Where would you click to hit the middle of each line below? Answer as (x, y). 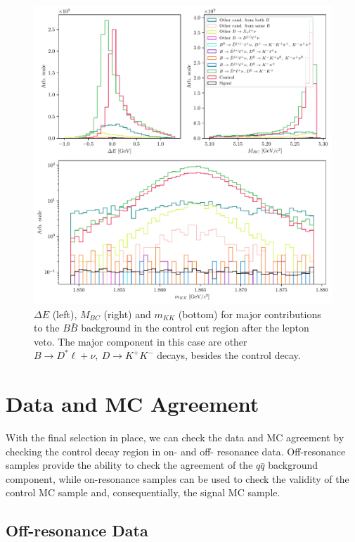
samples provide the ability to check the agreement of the (129, 465)
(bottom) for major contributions (250, 314)
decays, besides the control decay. (229, 355)
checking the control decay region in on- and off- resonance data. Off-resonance (176, 451)
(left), (65, 314)
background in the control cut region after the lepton (195, 328)
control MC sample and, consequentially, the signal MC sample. (143, 492)
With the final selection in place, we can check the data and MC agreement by (175, 437)
